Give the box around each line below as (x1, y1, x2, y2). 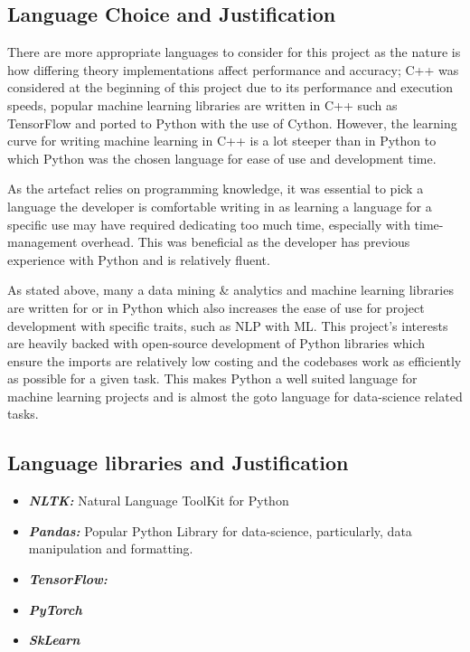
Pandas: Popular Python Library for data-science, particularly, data (28, 521, 412, 540)
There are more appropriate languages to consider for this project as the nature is (7, 43, 461, 61)
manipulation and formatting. (28, 539, 193, 558)
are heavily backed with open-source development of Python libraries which (7, 334, 426, 353)
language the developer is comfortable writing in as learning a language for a (7, 196, 432, 215)
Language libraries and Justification (7, 449, 349, 477)
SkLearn (28, 630, 80, 649)
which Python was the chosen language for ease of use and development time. (7, 148, 437, 167)
